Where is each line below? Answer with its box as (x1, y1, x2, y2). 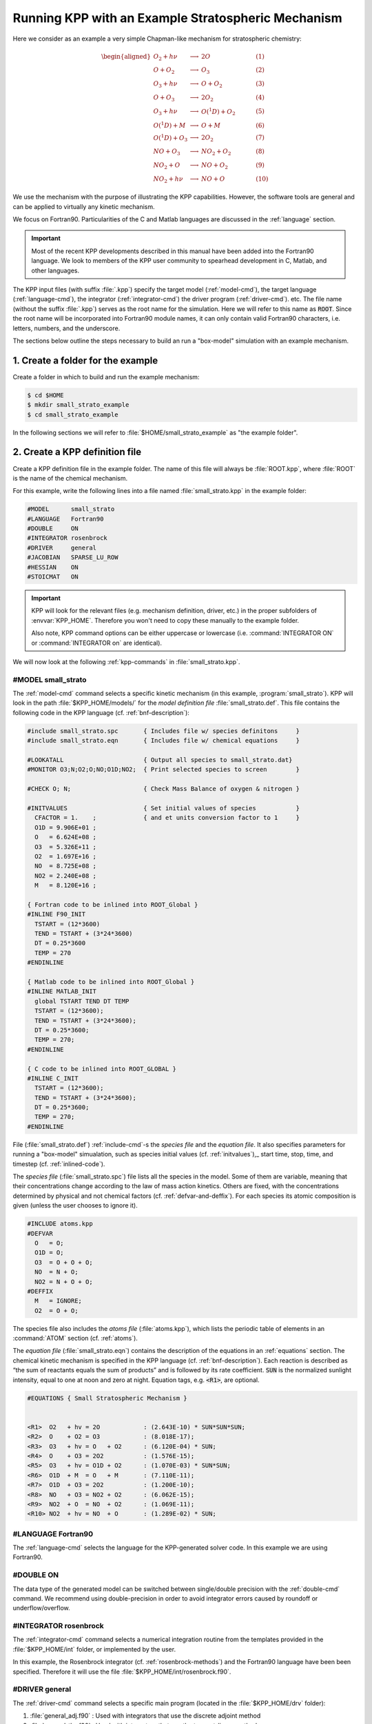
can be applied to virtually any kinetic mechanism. (12, 202, 155, 210)
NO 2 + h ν (153, 174, 184, 184)
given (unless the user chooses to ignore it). (12, 1201, 138, 1210)
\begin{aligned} (101, 52, 152, 60)
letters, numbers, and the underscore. (12, 324, 121, 332)
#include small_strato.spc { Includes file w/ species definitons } (27, 727, 300, 734)
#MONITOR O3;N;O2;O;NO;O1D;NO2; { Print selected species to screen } (27, 765, 300, 774)
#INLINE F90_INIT (27, 910, 86, 919)
